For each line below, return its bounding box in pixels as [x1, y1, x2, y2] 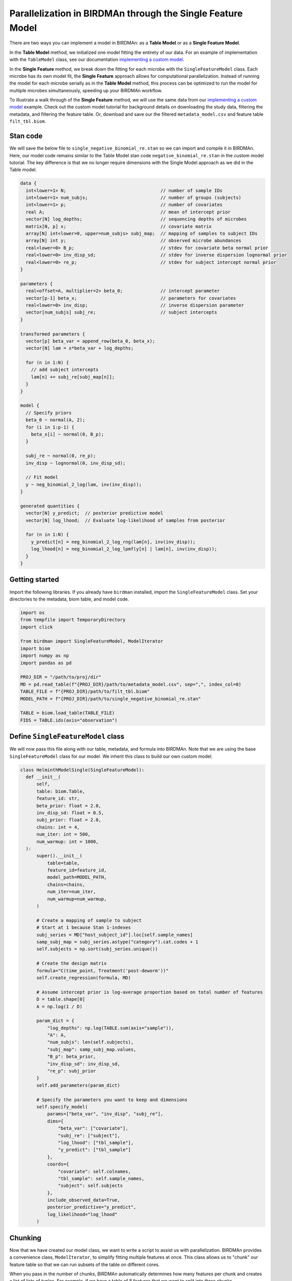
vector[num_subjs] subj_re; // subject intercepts [26, 309, 217, 315]
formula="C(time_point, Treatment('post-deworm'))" [36, 967, 169, 974]
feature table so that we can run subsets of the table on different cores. [9, 1261, 160, 1268]
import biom [20, 646, 51, 651]
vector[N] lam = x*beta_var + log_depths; [26, 345, 134, 351]
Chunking [9, 1233, 41, 1242]
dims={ [47, 1118, 64, 1124]
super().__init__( [36, 853, 83, 859]
